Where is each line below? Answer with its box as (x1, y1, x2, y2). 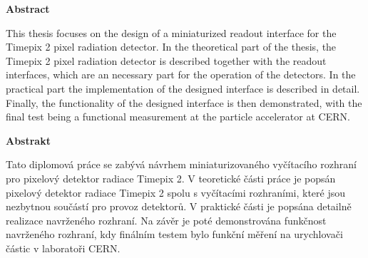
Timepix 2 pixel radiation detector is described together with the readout (6, 53, 327, 68)
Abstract (6, 1, 50, 16)
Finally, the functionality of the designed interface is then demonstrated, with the (6, 95, 362, 110)
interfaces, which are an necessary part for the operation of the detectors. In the (6, 67, 356, 82)
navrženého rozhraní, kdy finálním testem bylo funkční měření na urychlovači (6, 227, 343, 242)
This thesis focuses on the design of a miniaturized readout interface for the (6, 25, 337, 40)
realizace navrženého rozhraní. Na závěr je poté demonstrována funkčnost (6, 212, 327, 227)
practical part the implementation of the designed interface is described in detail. (6, 81, 360, 96)
